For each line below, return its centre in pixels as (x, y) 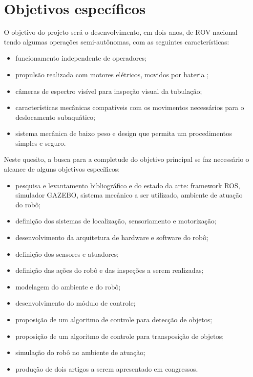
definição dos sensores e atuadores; (67, 254)
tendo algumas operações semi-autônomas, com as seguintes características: (116, 41)
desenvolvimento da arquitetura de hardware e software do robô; (112, 237)
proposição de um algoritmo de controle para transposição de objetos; (120, 336)
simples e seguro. (41, 143)
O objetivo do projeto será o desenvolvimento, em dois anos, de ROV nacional (121, 32)
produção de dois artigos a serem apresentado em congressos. (107, 368)
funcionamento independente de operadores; (81, 58)
